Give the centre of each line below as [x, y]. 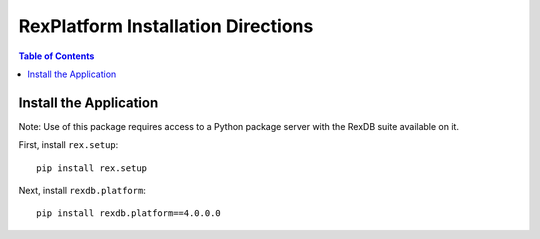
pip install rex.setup [92, 168]
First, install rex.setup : [68, 145]
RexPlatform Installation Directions [166, 26]
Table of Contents [56, 56]
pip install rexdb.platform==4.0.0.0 [129, 213]
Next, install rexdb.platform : [82, 191]
